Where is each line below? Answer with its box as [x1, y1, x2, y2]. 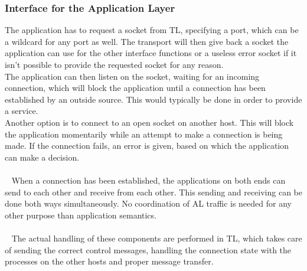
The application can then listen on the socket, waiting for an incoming [5, 70, 260, 82]
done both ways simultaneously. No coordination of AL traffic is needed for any [5, 197, 292, 210]
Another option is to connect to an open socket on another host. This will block [5, 116, 294, 128]
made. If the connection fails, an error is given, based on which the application [5, 139, 289, 152]
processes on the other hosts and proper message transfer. [5, 255, 214, 267]
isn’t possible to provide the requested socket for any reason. [5, 58, 224, 70]
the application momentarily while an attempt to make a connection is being [5, 128, 283, 140]
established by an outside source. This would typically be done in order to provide [5, 93, 302, 105]
